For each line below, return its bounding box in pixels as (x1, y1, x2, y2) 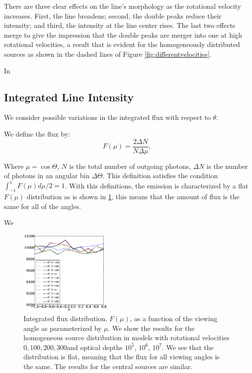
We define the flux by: (4, 128, 70, 139)
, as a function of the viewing (130, 313, 218, 323)
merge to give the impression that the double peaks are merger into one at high (4, 29, 242, 40)
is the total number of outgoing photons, (69, 161, 191, 171)
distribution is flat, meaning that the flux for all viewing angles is (23, 351, 220, 362)
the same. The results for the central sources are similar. (23, 361, 193, 371)
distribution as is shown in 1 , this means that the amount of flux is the (26, 191, 240, 202)
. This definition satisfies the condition (102, 170, 218, 181)
